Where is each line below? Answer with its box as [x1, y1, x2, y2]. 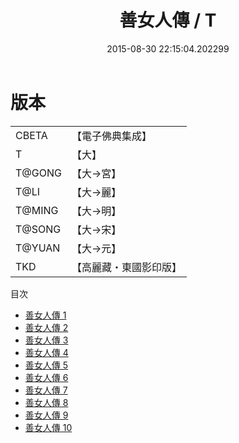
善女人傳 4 [24, 346, 69, 358]
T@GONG [15, 166, 62, 180]
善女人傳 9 [24, 409, 69, 421]
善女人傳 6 [24, 371, 69, 383]
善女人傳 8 [24, 396, 69, 408]
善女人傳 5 [24, 359, 69, 371]
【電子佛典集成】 [71, 129, 152, 143]
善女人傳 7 [24, 384, 68, 396]
